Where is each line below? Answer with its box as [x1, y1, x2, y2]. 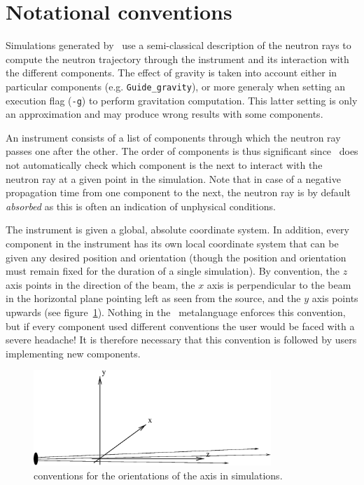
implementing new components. [6, 346, 141, 360]
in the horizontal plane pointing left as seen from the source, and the [6, 291, 301, 306]
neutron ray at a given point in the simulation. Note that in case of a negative [6, 171, 341, 186]
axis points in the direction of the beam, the [6, 277, 195, 292]
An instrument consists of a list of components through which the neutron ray [6, 130, 341, 144]
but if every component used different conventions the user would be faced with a [6, 318, 355, 333]
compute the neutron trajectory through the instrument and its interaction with [6, 51, 349, 66]
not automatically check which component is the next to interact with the [6, 158, 323, 172]
